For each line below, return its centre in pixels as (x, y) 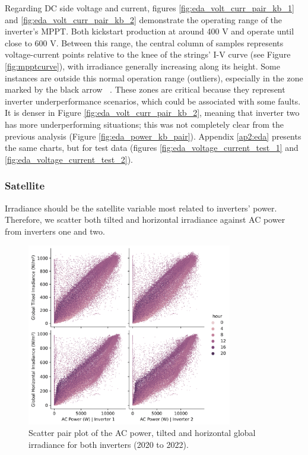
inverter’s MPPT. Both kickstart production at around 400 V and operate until (150, 31)
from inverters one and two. (55, 231)
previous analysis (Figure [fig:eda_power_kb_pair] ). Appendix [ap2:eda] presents (153, 136)
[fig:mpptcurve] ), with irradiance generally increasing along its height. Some (142, 66)
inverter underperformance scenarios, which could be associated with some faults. (153, 101)
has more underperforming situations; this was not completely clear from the (145, 124)
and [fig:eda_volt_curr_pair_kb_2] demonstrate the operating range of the (144, 19)
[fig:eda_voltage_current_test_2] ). (69, 159)
